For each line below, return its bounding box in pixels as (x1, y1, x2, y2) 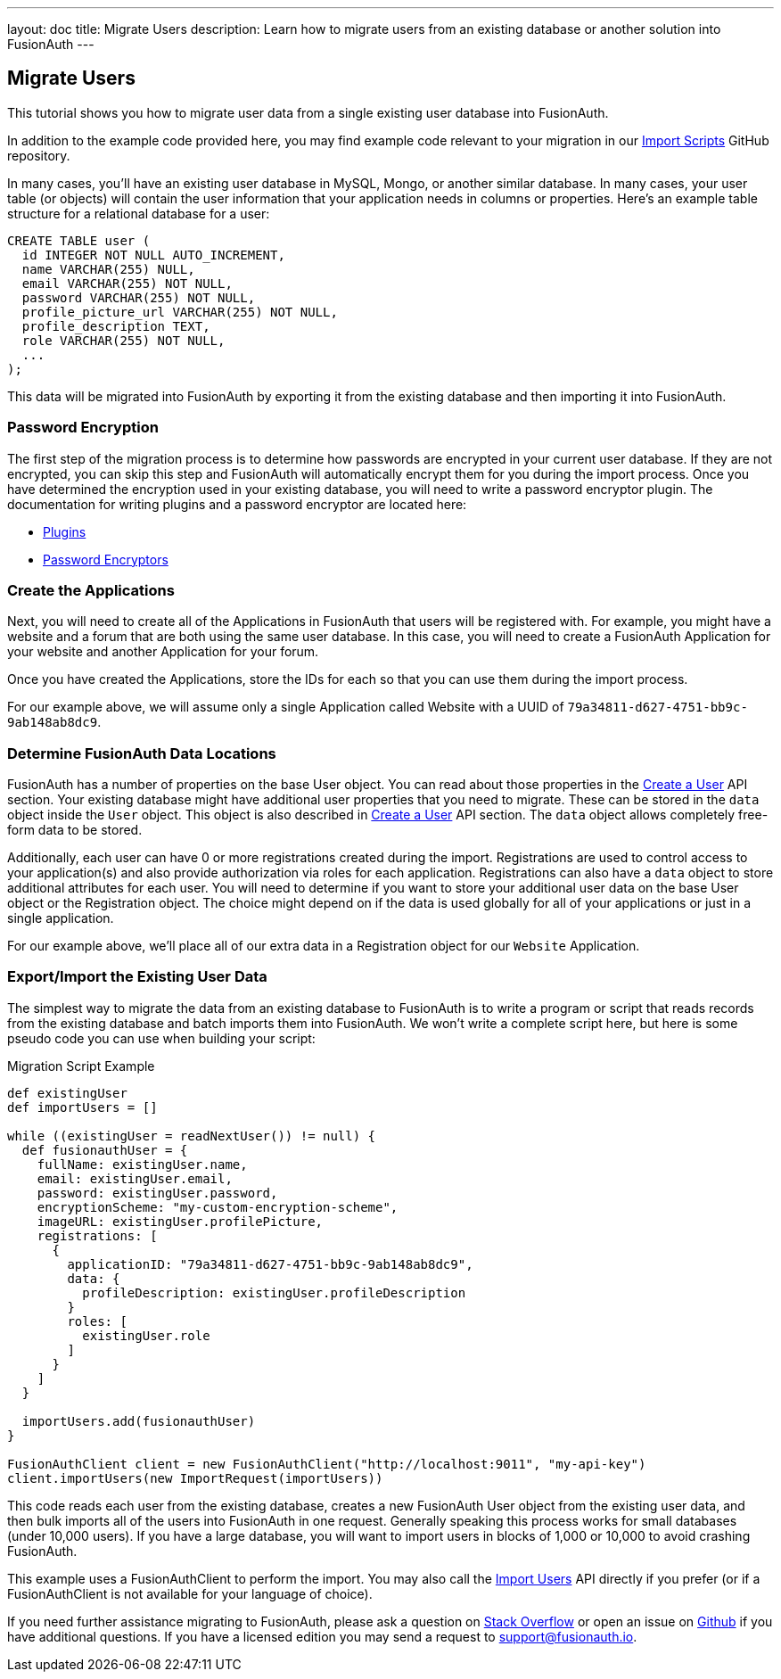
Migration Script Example (7, 1058, 155, 1074)
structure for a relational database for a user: (7, 205, 270, 221)
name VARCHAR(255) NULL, (21, 261, 195, 276)
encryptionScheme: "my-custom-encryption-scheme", (37, 1199, 399, 1214)
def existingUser (7, 1085, 127, 1100)
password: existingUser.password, (37, 1185, 278, 1200)
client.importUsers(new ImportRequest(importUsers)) (7, 1470, 383, 1486)
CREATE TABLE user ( (7, 233, 151, 248)
